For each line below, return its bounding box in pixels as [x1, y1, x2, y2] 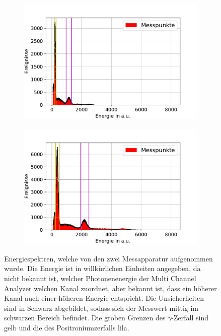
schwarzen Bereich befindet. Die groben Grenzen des [4, 312, 166, 323]
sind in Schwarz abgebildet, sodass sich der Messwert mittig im [4, 302, 199, 313]
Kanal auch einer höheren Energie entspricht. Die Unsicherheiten [4, 293, 204, 303]
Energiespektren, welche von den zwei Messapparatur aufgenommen [4, 253, 213, 263]
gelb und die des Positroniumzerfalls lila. [4, 322, 129, 332]
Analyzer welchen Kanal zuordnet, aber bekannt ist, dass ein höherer [4, 283, 217, 293]
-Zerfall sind [171, 312, 208, 323]
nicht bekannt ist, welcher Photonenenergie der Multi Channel [4, 273, 196, 284]
